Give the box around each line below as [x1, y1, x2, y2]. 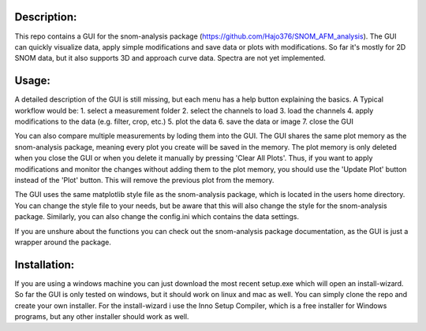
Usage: [14, 74, 51, 87]
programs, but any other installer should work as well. [14, 311, 189, 321]
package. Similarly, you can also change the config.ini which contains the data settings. [14, 212, 300, 221]
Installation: [14, 258, 75, 271]
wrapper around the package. [14, 237, 112, 247]
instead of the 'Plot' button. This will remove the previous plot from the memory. [14, 175, 275, 184]
